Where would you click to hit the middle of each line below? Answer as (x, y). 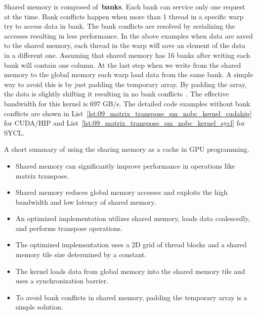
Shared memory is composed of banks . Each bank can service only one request (125, 6)
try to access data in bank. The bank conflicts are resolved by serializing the (120, 26)
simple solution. (39, 307)
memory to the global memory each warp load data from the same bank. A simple (128, 74)
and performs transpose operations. (69, 228)
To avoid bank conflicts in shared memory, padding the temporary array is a (131, 297)
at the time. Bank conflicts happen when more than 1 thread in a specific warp (124, 16)
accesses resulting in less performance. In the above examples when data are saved (128, 35)
